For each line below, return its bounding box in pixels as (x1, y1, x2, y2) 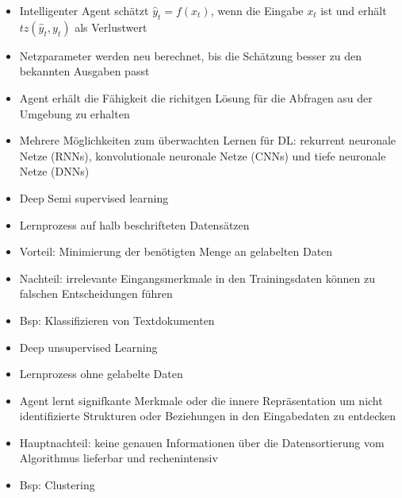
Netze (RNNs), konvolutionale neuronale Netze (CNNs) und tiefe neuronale (19, 147, 386, 164)
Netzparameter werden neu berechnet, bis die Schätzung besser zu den (19, 47, 362, 64)
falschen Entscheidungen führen (19, 285, 173, 302)
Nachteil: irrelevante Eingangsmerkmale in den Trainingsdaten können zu (19, 269, 375, 286)
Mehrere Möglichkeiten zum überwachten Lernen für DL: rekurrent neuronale (19, 132, 396, 149)
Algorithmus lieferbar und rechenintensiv (19, 450, 218, 466)
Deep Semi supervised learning (19, 189, 169, 206)
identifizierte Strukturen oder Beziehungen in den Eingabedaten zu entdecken (19, 407, 396, 424)
